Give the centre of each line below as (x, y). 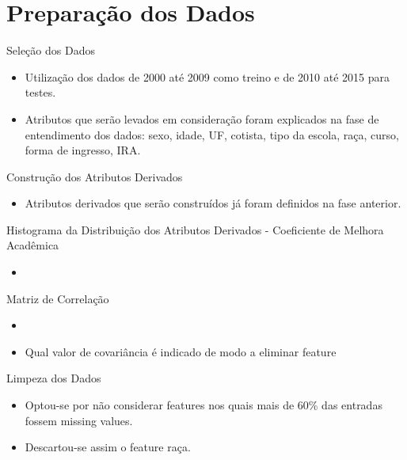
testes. (40, 92)
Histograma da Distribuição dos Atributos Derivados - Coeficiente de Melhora (195, 229)
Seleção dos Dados (51, 50)
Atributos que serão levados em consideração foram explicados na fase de (202, 118)
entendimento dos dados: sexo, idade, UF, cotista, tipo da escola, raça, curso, (212, 134)
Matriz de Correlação (58, 298)
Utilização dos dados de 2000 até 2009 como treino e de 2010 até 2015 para (207, 76)
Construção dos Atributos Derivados (95, 176)
